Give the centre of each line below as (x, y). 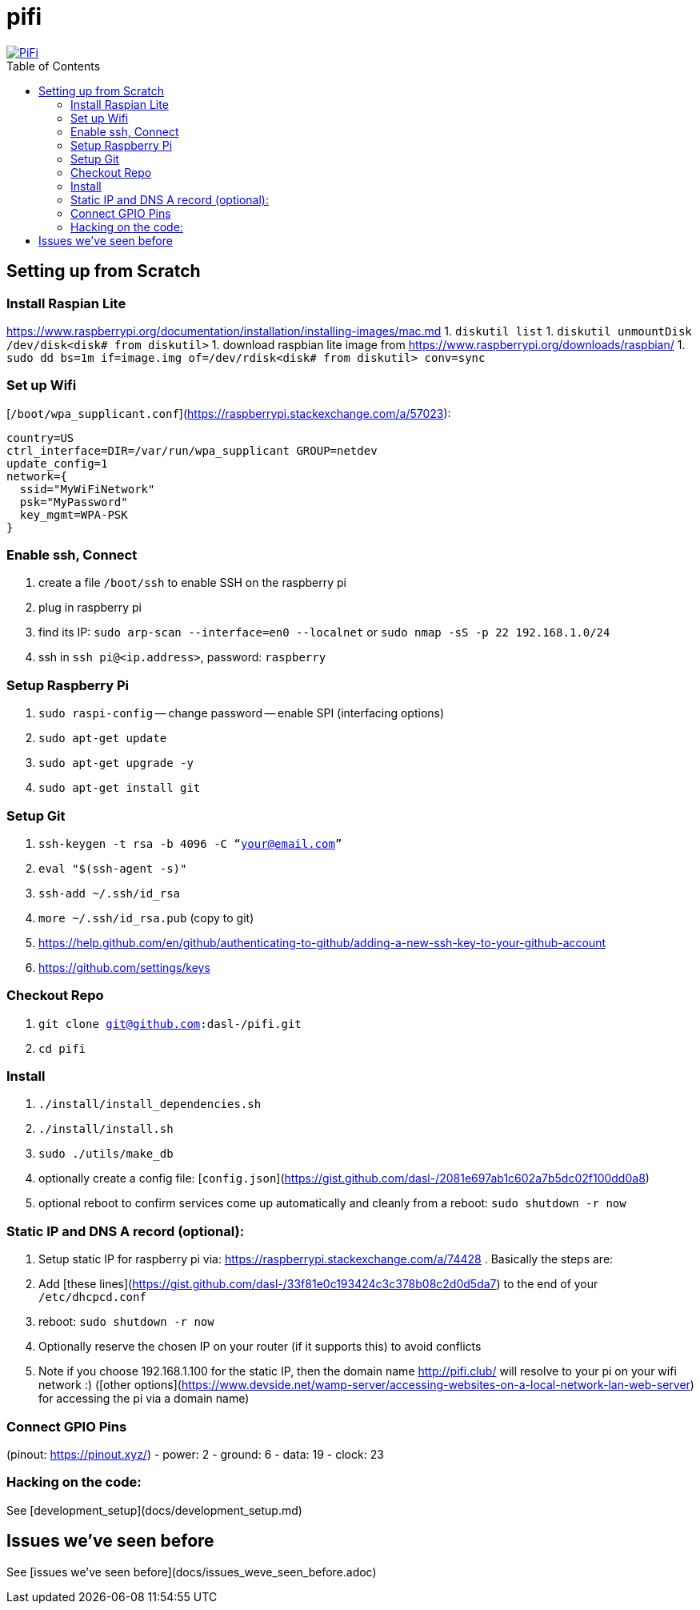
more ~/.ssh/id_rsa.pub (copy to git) (146, 917)
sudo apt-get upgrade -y (116, 763)
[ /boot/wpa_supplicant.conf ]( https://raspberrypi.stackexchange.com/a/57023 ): (229, 413)
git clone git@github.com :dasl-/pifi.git (170, 1024)
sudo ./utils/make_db (106, 1154)
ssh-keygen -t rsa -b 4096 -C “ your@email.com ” (190, 843)
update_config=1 (57, 463)
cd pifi (62, 1048)
